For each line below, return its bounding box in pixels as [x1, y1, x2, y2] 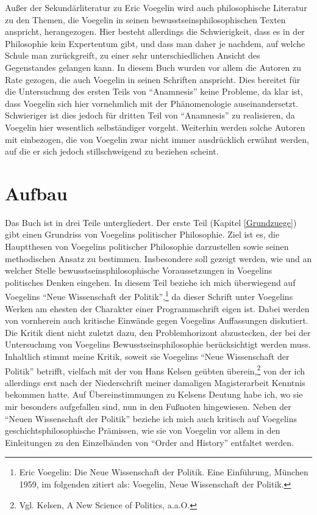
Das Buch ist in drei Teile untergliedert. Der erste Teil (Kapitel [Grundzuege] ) [5, 216, 297, 228]
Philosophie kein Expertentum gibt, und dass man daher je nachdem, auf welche [5, 37, 305, 49]
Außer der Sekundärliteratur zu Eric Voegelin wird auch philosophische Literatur [5, 1, 307, 13]
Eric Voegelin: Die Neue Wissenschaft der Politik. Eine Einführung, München [19, 466, 308, 478]
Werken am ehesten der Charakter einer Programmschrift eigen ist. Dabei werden [5, 302, 310, 315]
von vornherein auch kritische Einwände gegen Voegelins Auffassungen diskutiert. [5, 314, 308, 327]
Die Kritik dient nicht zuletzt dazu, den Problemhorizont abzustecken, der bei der [5, 326, 311, 338]
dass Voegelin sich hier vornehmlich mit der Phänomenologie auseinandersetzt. [5, 97, 299, 109]
